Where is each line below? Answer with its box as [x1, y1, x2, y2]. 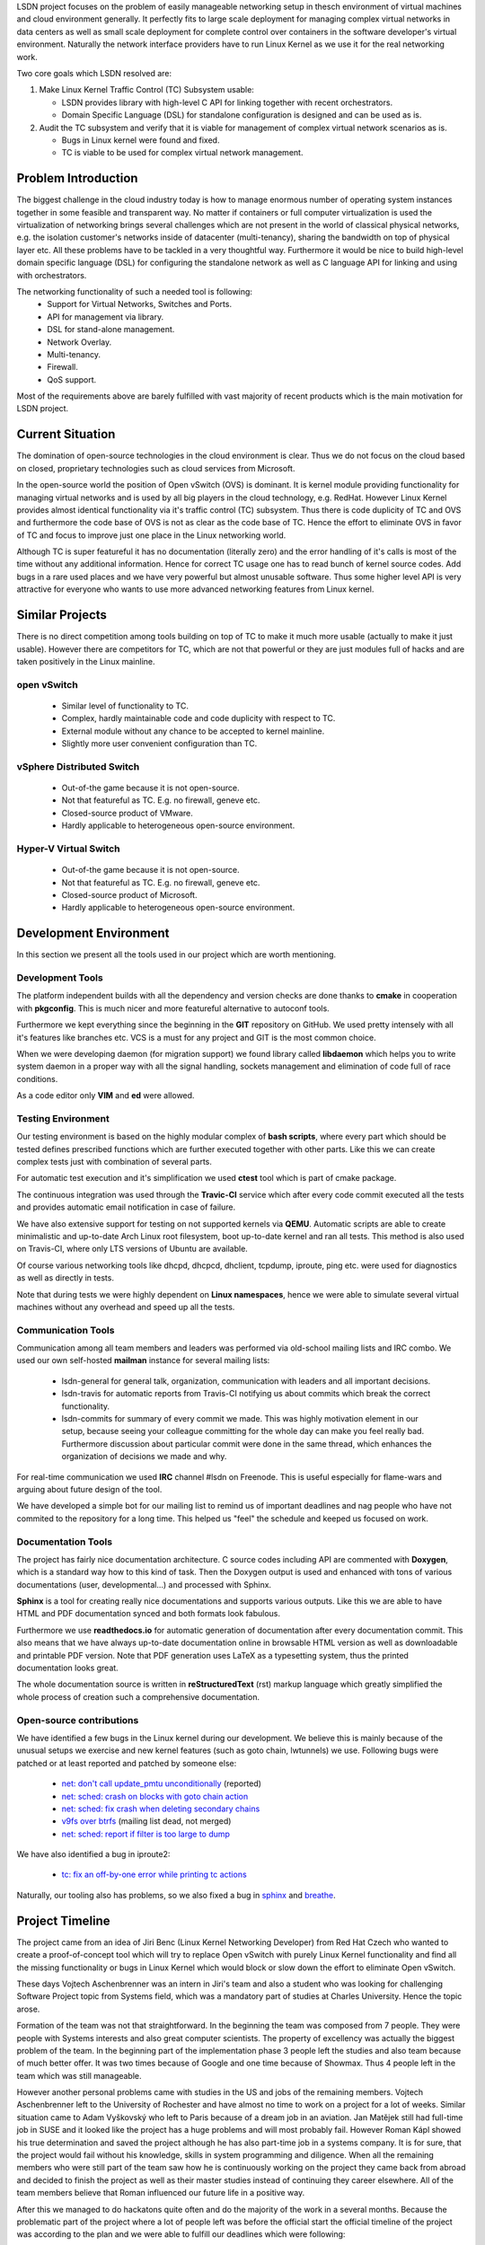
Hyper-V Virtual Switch [16, 842, 120, 855]
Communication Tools [16, 1324, 115, 1336]
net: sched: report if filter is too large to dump [61, 1828, 231, 1839]
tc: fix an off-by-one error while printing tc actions [61, 1869, 247, 1880]
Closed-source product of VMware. [61, 807, 193, 818]
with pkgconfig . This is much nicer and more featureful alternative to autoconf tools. [16, 1002, 330, 1014]
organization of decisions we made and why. [61, 1451, 227, 1462]
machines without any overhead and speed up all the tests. [16, 1301, 235, 1312]
